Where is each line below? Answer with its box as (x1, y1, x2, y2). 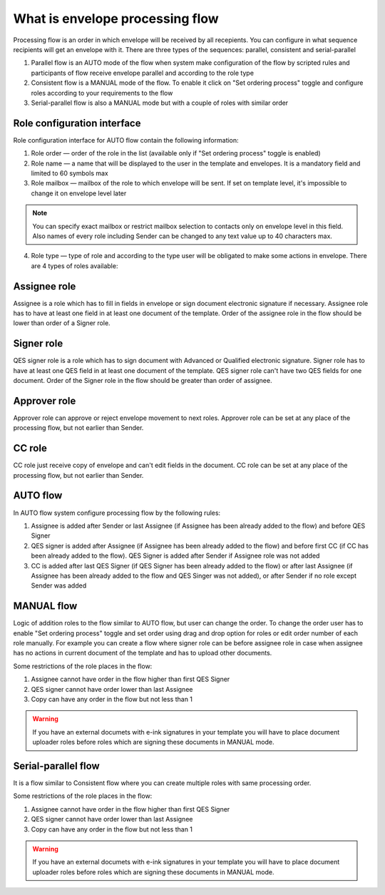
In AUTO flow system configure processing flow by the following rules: (13, 508, 221, 517)
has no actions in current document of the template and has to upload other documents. (13, 649, 272, 658)
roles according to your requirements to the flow (31, 88, 173, 97)
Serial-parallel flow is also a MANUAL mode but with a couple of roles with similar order (31, 98, 289, 107)
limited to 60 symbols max (31, 168, 108, 178)
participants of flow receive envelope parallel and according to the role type (31, 68, 255, 77)
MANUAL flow (13, 600, 78, 613)
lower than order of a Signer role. (13, 319, 111, 327)
